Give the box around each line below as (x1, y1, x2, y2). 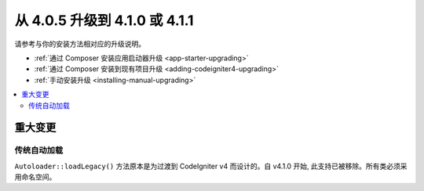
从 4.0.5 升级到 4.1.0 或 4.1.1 (14, 12, 194, 29)
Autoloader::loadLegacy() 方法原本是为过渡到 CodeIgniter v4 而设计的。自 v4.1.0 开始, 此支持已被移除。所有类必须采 (14, 161, 408, 171)
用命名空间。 (14, 172, 57, 182)
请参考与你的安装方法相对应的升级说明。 (14, 39, 145, 49)
